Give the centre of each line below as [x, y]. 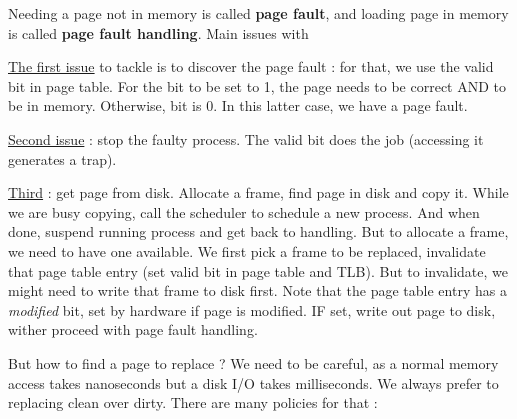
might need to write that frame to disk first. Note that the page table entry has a [257, 290]
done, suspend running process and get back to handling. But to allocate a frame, [258, 231]
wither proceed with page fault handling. [133, 329]
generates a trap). [62, 158]
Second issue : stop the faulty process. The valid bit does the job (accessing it [246, 138]
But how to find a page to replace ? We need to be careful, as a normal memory [253, 362]
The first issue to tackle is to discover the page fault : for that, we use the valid [251, 66]
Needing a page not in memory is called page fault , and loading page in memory [258, 13]
